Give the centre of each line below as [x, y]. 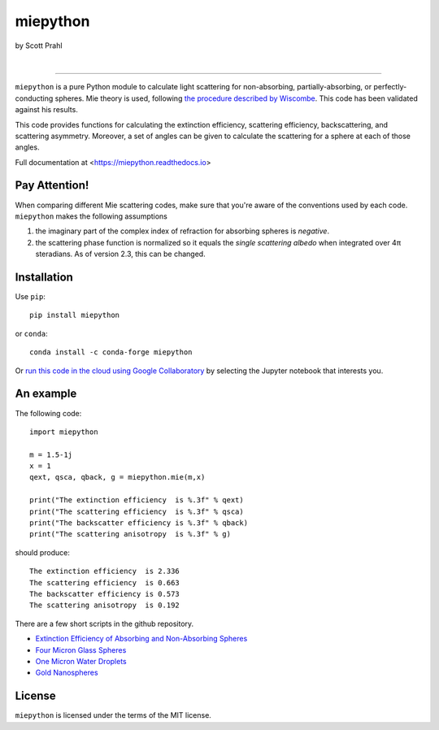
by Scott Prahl [39, 46]
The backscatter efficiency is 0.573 [105, 594]
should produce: [43, 552]
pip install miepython [75, 315]
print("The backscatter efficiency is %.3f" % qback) [139, 523]
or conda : [31, 333]
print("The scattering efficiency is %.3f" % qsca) [137, 511]
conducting [34, 98]
